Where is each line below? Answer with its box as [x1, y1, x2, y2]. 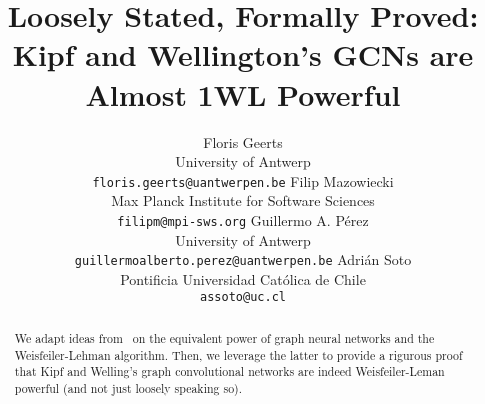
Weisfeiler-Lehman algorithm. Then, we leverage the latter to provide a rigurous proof [14, 346, 463, 363]
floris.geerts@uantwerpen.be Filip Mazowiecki [92, 170, 394, 191]
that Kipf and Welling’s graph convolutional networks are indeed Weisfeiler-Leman [14, 363, 445, 380]
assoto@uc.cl [200, 290, 286, 305]
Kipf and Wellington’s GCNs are [12, 34, 474, 75]
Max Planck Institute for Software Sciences [111, 190, 375, 211]
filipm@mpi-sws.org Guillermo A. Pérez [117, 209, 369, 230]
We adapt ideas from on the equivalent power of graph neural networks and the [14, 329, 435, 346]
